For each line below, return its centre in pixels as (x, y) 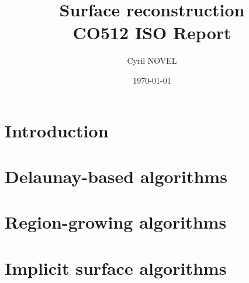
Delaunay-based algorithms (116, 176)
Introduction (57, 130)
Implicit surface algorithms (116, 268)
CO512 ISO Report (152, 32)
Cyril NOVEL (152, 61)
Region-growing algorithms (116, 222)
